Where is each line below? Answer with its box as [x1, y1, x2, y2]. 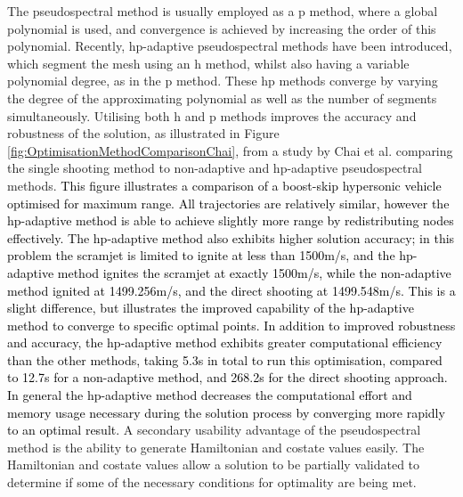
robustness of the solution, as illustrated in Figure [7, 124, 280, 143]
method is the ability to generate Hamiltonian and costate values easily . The [7, 437, 425, 456]
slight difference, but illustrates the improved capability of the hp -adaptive [7, 298, 414, 317]
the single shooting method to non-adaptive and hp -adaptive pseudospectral [7, 159, 422, 177]
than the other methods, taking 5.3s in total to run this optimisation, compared [7, 350, 443, 369]
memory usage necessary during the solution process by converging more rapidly [7, 403, 445, 421]
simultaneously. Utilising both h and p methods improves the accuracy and [7, 106, 417, 125]
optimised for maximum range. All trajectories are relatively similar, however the [7, 193, 450, 212]
